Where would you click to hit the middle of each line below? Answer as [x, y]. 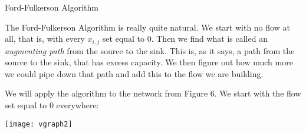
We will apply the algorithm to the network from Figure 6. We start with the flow [153, 93]
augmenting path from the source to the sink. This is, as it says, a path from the [150, 50]
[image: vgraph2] [39, 124]
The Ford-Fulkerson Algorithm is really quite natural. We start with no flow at [147, 27]
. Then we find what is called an [209, 39]
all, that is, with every [45, 39]
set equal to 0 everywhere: [52, 105]
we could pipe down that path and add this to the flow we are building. [134, 73]
